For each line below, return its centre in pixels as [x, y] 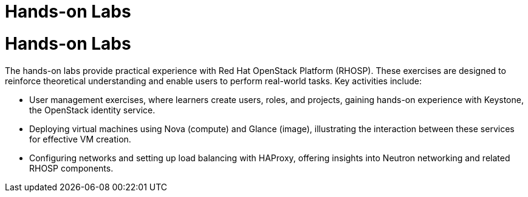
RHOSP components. [71, 168]
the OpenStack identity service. [92, 110]
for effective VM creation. [80, 139]
